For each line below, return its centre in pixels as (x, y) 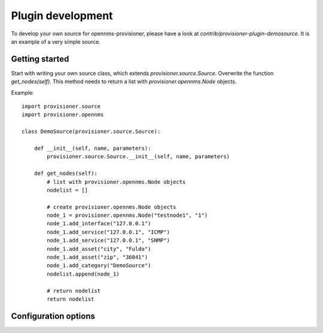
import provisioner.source (61, 107)
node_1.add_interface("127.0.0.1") (99, 224)
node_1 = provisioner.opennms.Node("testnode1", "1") (127, 215)
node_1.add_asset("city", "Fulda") (99, 249)
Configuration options (53, 316)
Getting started (40, 59)
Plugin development (62, 16)
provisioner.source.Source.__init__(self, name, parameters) (138, 157)
